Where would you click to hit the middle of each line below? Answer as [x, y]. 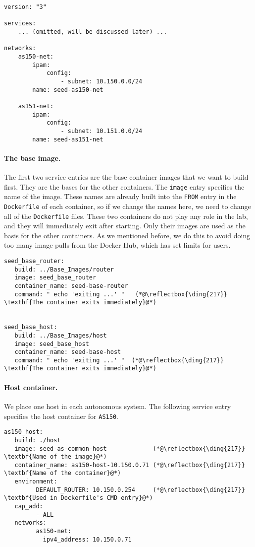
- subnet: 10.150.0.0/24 [102, 81]
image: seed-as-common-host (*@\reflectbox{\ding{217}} [130, 448]
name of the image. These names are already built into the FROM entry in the [120, 196]
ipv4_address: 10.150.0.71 [87, 539]
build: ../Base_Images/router [64, 269]
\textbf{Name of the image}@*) [55, 457]
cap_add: [29, 507]
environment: [36, 482]
